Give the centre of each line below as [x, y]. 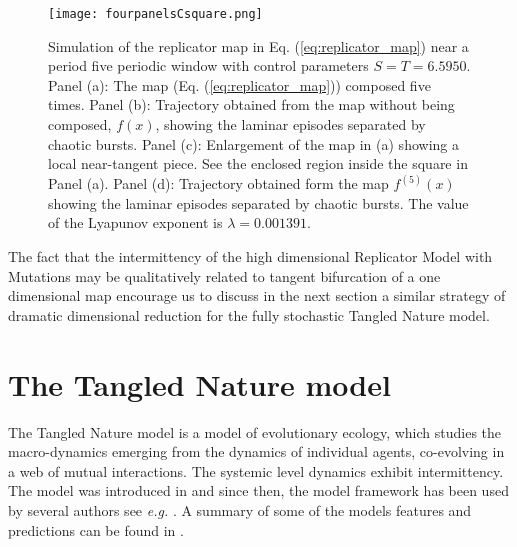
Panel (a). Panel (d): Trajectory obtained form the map [218, 183]
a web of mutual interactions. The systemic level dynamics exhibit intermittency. [256, 470]
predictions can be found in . [96, 529]
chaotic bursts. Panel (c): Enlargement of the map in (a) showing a [253, 143]
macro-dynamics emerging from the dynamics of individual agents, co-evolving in [256, 451]
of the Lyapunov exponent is [135, 222]
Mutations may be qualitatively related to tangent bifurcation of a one [224, 275]
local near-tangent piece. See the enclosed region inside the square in [258, 163]
